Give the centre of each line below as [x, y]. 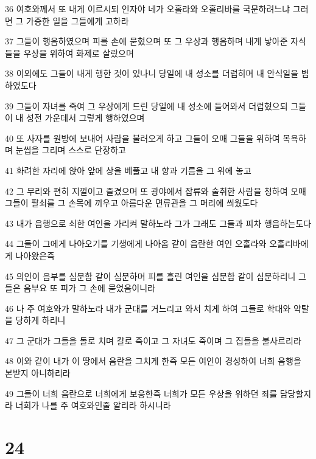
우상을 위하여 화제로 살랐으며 [79, 53]
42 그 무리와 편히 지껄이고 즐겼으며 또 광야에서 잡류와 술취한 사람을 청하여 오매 [156, 191]
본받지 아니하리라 [38, 373]
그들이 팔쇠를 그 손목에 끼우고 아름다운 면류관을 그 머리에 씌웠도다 [132, 203]
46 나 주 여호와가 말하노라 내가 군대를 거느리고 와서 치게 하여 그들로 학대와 [148, 308]
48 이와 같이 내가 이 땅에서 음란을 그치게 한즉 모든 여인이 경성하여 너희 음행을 [153, 361]
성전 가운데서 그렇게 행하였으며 [86, 118]
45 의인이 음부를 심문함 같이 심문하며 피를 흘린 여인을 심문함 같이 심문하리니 [150, 276]
